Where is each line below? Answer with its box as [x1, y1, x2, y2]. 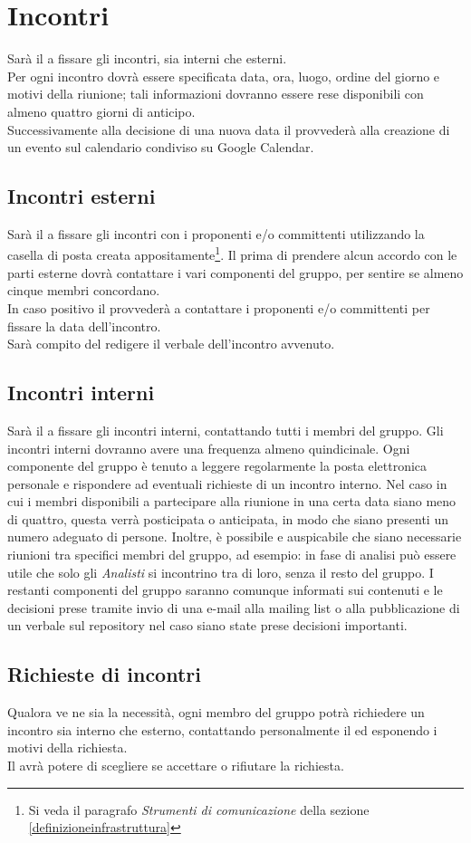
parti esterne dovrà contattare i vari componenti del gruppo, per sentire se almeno [7, 263, 464, 282]
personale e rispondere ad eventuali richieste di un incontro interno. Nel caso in [7, 474, 447, 493]
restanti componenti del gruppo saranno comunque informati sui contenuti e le [7, 580, 443, 599]
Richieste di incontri [7, 660, 201, 688]
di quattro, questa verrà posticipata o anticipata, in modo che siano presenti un [7, 509, 448, 528]
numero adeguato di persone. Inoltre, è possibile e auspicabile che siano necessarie [7, 527, 462, 546]
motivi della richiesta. [7, 738, 128, 757]
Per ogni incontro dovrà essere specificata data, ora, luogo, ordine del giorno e [7, 66, 440, 85]
